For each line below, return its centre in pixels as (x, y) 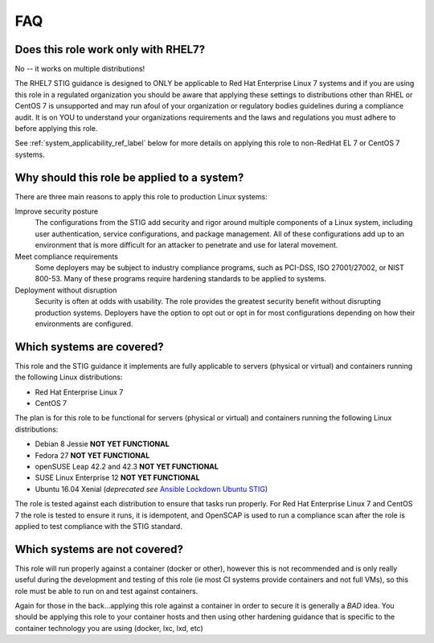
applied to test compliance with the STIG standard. (98, 526)
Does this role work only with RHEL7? (110, 49)
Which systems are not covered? (99, 549)
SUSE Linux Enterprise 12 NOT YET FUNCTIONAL (117, 477)
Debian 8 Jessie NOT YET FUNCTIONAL (102, 444)
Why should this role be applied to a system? (129, 177)
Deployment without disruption (66, 290)
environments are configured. (84, 324)
